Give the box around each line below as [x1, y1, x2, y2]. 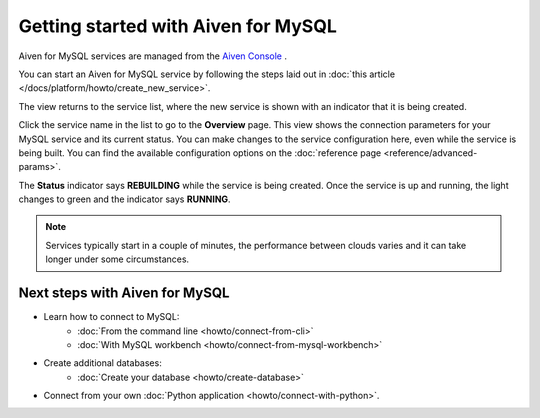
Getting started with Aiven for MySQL [18, 15, 337, 37]
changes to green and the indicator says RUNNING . [18, 193, 231, 205]
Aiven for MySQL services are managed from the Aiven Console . [18, 50, 287, 62]
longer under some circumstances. [45, 253, 190, 265]
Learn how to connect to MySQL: [43, 311, 180, 323]
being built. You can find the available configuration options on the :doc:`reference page [18, 146, 382, 159]
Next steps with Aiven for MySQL [18, 285, 230, 302]
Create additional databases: [43, 357, 162, 369]
